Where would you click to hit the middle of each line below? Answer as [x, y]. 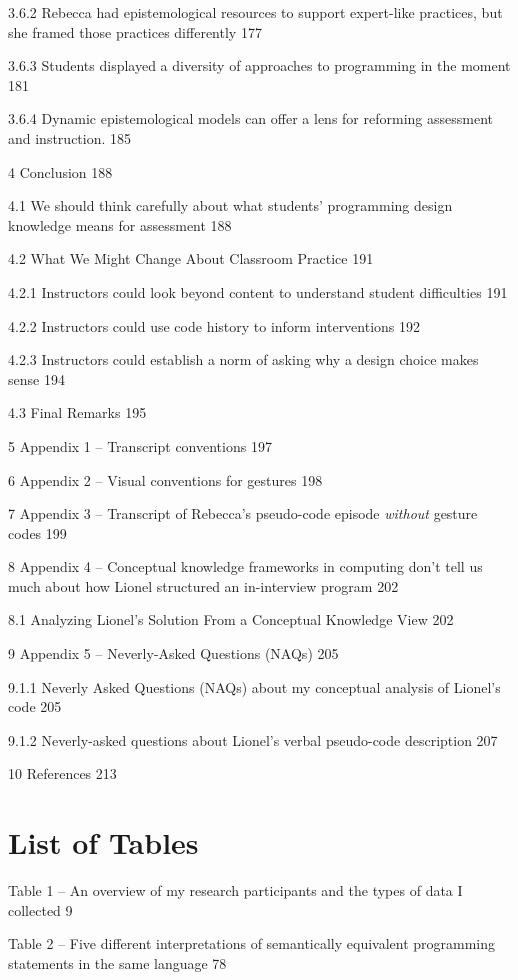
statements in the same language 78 [117, 962]
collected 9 [40, 909]
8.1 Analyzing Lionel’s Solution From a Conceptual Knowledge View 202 [231, 619]
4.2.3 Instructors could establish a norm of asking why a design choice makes [243, 359]
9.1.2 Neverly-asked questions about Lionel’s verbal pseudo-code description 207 [253, 739]
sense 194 [36, 378]
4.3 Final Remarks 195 [77, 412]
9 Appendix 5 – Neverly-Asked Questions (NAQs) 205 [173, 653]
